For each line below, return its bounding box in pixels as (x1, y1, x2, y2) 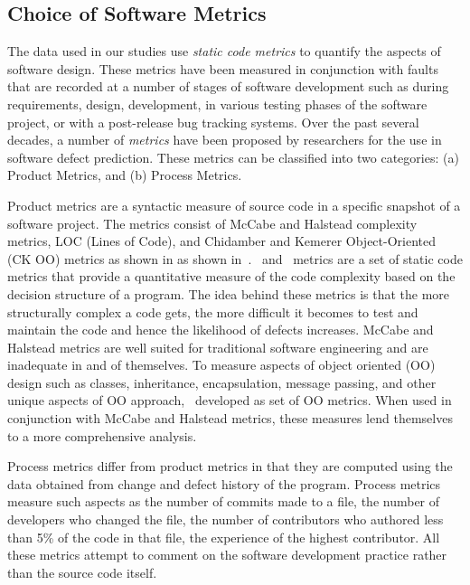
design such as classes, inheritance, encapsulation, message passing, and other (7, 373, 437, 392)
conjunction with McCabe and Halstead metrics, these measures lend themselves (7, 409, 453, 428)
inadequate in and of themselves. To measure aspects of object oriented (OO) (7, 355, 436, 374)
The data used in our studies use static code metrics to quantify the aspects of (7, 42, 441, 61)
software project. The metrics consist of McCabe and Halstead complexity (7, 213, 418, 232)
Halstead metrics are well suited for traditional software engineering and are (7, 337, 428, 356)
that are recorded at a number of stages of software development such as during (7, 77, 449, 96)
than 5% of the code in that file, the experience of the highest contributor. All (7, 527, 440, 546)
